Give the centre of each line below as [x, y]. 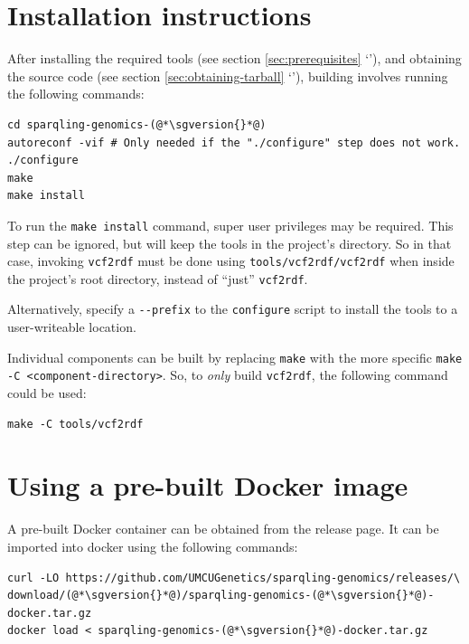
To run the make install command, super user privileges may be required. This [230, 225]
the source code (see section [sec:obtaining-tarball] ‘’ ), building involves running [228, 76]
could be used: [47, 393]
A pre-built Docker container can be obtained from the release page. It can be [223, 529]
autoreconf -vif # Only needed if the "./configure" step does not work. [234, 142]
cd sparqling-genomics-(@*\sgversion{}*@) [137, 124]
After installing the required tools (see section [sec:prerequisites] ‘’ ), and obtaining [234, 58]
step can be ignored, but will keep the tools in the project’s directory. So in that [230, 243]
